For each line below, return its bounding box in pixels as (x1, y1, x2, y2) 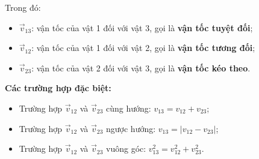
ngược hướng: (106, 122, 156, 134)
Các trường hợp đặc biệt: (5, 82, 111, 94)
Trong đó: (5, 1, 41, 13)
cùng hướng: (106, 101, 151, 114)
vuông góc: (106, 142, 146, 155)
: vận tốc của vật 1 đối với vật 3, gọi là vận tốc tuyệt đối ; (31, 21, 253, 34)
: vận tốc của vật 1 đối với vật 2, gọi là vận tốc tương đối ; (31, 41, 255, 54)
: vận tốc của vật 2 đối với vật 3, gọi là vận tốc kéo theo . (31, 61, 251, 74)
